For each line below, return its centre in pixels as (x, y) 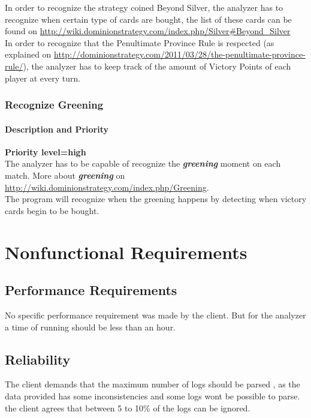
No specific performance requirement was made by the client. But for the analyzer (155, 315)
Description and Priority (57, 129)
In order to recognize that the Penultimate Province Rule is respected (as (140, 42)
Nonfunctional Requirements (126, 252)
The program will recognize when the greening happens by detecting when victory (156, 199)
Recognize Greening (54, 105)
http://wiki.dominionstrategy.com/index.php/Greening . (107, 187)
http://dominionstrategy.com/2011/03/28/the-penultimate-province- (180, 54)
